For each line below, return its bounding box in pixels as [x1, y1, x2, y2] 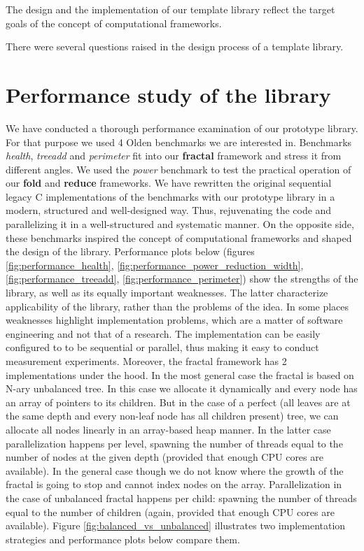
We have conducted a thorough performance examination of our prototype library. [6, 120, 358, 135]
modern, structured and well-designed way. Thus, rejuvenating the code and [6, 203, 332, 217]
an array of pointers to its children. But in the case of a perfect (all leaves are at [6, 394, 351, 409]
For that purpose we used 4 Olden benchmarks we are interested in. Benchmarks [6, 134, 352, 149]
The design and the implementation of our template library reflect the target [6, 2, 335, 16]
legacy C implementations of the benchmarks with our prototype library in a [6, 189, 335, 203]
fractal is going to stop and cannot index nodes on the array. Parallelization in [6, 477, 342, 492]
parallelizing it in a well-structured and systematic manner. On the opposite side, [6, 217, 354, 231]
